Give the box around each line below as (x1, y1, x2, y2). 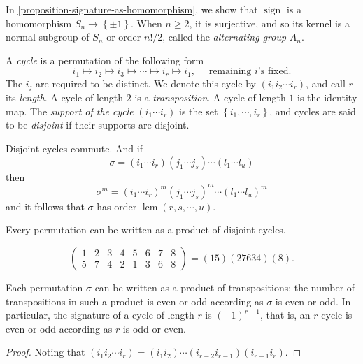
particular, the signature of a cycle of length (6, 307, 194, 322)
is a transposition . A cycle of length (134, 90, 286, 105)
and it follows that (6, 198, 85, 213)
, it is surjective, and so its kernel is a (189, 15, 350, 30)
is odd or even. (122, 321, 186, 335)
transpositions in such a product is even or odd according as (6, 293, 264, 308)
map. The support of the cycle (6, 103, 134, 118)
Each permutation (6, 279, 83, 294)
